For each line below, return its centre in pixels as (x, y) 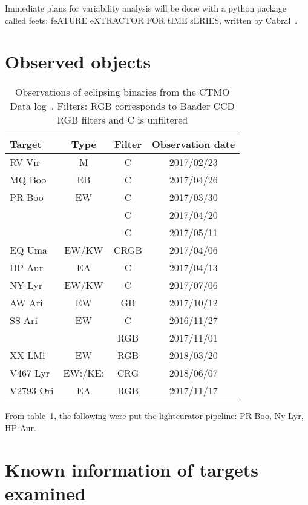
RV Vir (25, 162)
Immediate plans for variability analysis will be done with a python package (146, 8)
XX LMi (28, 355)
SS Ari (24, 320)
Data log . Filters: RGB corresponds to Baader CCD (122, 106)
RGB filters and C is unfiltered (123, 120)
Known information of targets (132, 469)
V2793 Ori (32, 391)
